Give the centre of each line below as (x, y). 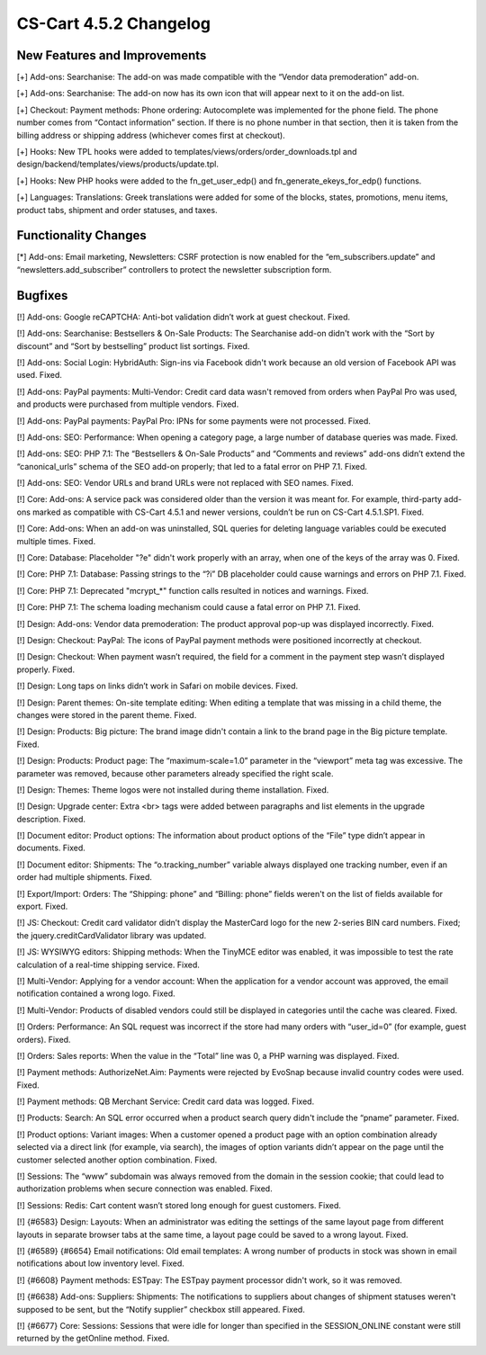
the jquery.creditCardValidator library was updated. (112, 935)
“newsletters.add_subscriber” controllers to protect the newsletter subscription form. (174, 269)
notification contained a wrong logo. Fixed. (96, 993)
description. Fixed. (51, 819)
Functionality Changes (82, 235)
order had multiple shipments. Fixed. (85, 877)
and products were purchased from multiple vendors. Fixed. (128, 404)
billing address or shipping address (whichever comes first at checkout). (151, 135)
